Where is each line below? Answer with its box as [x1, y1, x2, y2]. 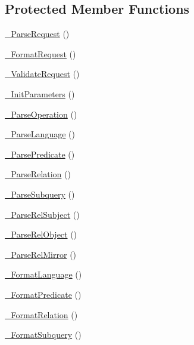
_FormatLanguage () [5, 268, 82, 281]
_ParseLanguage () [5, 128, 75, 140]
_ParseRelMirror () [5, 248, 77, 260]
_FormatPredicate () [5, 288, 82, 300]
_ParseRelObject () [5, 228, 77, 241]
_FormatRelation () [5, 308, 78, 321]
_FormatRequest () [5, 47, 76, 60]
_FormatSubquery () [5, 328, 82, 341]
